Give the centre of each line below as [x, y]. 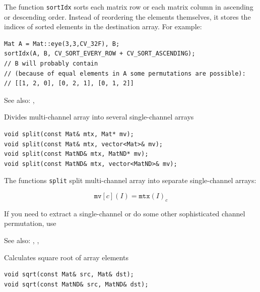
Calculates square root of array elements [66, 257]
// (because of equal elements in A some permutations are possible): [125, 73]
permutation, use [30, 223]
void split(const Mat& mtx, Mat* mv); [69, 134]
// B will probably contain [51, 64]
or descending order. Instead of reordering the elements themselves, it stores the [127, 16]
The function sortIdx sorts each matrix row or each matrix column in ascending [129, 7]
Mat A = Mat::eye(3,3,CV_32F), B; [62, 44]
